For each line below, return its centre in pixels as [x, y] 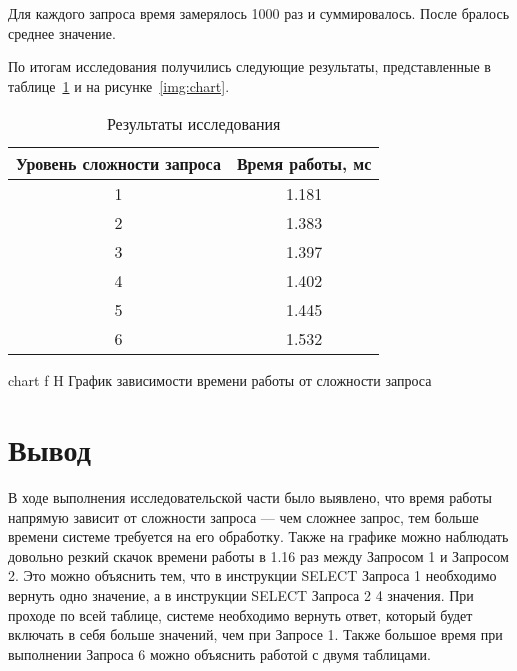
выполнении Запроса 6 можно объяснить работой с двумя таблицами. [219, 653]
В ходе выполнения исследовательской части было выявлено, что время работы [250, 497]
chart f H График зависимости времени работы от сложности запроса [220, 380]
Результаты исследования [193, 124]
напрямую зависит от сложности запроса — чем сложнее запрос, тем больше [243, 516]
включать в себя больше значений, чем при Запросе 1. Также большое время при [255, 634]
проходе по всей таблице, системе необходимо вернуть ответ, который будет [240, 614]
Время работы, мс [304, 164]
